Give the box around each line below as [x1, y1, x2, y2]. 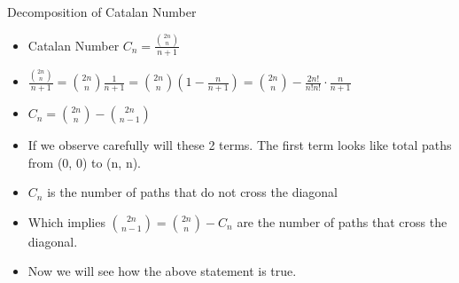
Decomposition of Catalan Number [7, 3, 197, 20]
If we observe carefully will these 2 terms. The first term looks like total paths [27, 136, 452, 154]
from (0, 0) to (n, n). [27, 153, 142, 171]
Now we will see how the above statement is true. [27, 262, 297, 280]
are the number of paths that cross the [237, 212, 447, 231]
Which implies [27, 212, 105, 231]
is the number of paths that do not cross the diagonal [47, 183, 338, 201]
